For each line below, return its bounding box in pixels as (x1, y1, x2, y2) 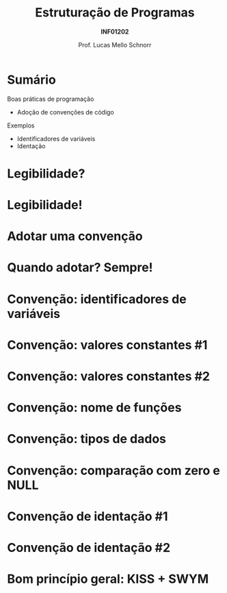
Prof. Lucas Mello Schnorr (78, 40, 152, 49)
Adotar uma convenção (7, 228, 143, 244)
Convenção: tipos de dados (7, 431, 166, 447)
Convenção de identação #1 (7, 509, 169, 524)
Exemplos (7, 121, 35, 130)
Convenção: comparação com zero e (7, 463, 221, 478)
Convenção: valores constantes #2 (7, 369, 211, 384)
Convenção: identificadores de (7, 291, 187, 306)
